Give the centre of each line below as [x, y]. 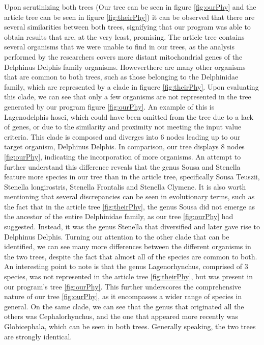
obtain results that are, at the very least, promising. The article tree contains [124, 36]
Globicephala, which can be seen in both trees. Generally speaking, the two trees [130, 326]
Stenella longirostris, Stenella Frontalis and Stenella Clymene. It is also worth [125, 186]
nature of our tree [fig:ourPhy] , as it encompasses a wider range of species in [123, 296]
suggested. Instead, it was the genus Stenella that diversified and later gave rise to [132, 227]
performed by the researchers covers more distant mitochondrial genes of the [123, 56]
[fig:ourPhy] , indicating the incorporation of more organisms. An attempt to [123, 156]
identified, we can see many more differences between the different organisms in [128, 246]
